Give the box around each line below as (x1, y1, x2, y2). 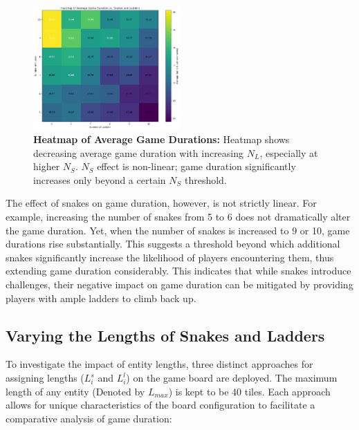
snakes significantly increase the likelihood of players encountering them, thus (6, 250, 334, 264)
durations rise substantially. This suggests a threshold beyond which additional (6, 236, 340, 251)
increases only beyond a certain (33, 172, 166, 187)
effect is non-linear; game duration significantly (97, 159, 296, 174)
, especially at (259, 145, 318, 160)
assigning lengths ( (6, 371, 84, 385)
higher (33, 159, 60, 174)
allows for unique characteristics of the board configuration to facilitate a (6, 398, 315, 412)
